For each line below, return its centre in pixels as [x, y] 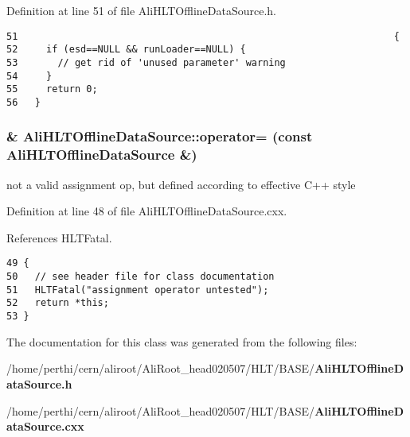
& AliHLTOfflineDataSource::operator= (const [160, 136]
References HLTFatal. [59, 237]
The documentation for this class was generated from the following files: [182, 341]
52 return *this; [58, 303]
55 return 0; [52, 89]
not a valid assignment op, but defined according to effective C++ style [181, 184]
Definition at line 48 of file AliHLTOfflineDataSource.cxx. [147, 211]
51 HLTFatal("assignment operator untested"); [138, 290]
